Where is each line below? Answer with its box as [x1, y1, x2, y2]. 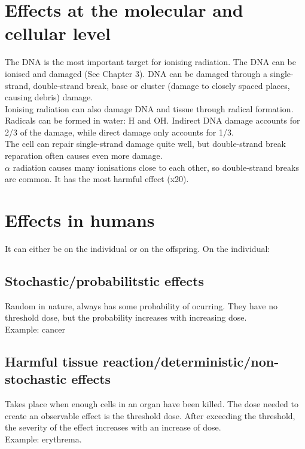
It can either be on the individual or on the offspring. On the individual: [5, 242, 270, 254]
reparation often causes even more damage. [5, 149, 163, 162]
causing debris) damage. [5, 91, 93, 103]
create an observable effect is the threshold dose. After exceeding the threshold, [5, 409, 295, 422]
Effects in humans [5, 208, 155, 232]
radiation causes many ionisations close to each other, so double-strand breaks [13, 161, 299, 173]
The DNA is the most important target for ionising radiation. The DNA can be [5, 56, 296, 68]
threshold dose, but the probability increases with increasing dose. [5, 311, 247, 324]
